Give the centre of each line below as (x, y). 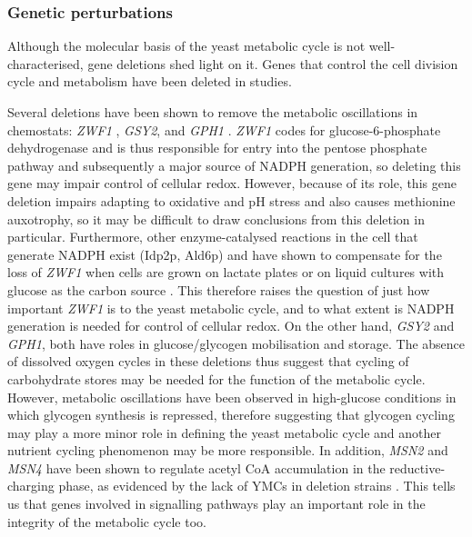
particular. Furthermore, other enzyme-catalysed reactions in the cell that (213, 237)
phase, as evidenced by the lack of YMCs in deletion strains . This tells (257, 486)
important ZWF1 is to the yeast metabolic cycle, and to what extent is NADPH (231, 308)
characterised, (45, 63)
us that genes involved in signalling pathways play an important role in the (216, 504)
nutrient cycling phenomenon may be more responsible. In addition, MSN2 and (228, 450)
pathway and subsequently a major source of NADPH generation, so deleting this (234, 165)
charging (31, 486)
